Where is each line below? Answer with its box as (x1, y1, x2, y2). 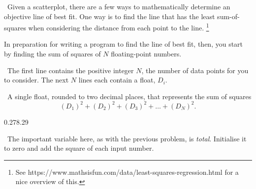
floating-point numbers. (111, 49, 182, 59)
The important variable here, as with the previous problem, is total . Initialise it (7, 133, 247, 143)
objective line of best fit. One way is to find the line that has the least (4, 11, 215, 21)
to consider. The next (4, 75, 69, 85)
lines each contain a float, (78, 75, 156, 85)
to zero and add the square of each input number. (4, 143, 154, 153)
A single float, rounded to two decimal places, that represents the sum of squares (7, 91, 252, 101)
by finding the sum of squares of (4, 49, 101, 59)
